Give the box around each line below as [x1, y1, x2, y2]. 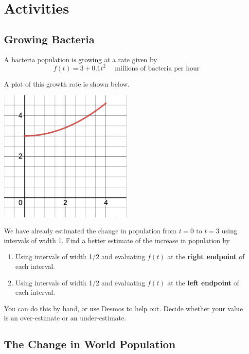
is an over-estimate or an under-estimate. [4, 313, 126, 323]
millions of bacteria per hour [115, 65, 200, 72]
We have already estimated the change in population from [4, 226, 177, 236]
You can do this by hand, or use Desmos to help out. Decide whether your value [4, 303, 243, 313]
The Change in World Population [4, 336, 176, 352]
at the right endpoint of [167, 251, 245, 262]
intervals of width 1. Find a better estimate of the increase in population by [4, 235, 230, 245]
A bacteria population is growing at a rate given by [4, 54, 157, 64]
